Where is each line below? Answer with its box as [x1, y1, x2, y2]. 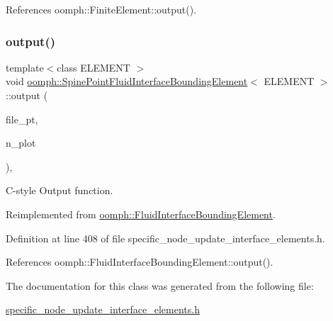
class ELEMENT [57, 60, 130, 74]
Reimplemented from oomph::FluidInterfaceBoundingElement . [6, 206, 276, 221]
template [6, 60, 44, 74]
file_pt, [6, 111, 38, 126]
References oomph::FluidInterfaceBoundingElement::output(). [6, 254, 273, 269]
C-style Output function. [6, 183, 113, 198]
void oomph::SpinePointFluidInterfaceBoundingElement [6, 74, 248, 89]
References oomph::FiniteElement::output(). [6, 2, 197, 16]
